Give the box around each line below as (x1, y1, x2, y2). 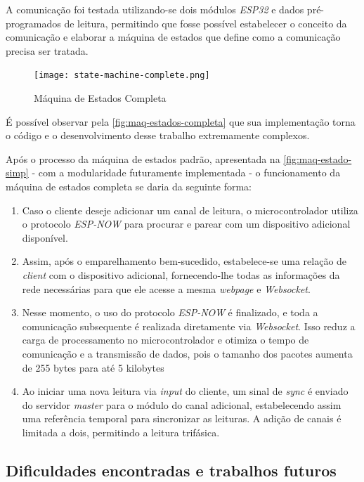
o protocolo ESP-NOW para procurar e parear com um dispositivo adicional (22, 216, 351, 231)
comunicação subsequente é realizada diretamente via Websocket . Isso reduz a (22, 318, 356, 333)
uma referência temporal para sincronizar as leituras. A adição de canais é (22, 411, 342, 426)
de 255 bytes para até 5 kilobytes (22, 360, 164, 374)
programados (6, 15, 61, 30)
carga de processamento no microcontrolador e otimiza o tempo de (22, 332, 309, 347)
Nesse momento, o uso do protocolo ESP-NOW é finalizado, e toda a (22, 305, 318, 320)
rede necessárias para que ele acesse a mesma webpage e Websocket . (22, 281, 311, 296)
